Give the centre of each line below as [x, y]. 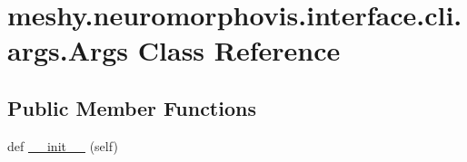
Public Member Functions [132, 107]
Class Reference [239, 50]
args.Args [68, 50]
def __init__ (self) [63, 145]
